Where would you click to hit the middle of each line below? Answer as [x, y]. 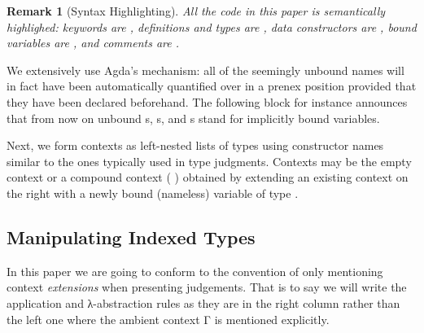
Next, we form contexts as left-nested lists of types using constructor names [195, 145]
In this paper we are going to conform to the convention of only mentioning [195, 271]
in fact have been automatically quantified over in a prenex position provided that [212, 86]
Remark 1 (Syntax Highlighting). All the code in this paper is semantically [196, 11]
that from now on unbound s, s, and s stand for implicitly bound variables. [193, 118]
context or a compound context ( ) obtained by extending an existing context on [208, 177]
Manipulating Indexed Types [131, 237]
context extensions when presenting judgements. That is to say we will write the [207, 287]
